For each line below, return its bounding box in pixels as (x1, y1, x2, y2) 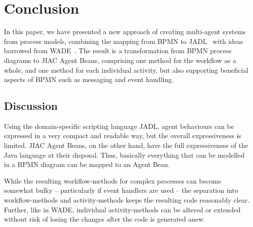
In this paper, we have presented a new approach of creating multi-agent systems (4, 26, 246, 37)
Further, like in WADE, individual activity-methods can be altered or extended (4, 204, 241, 214)
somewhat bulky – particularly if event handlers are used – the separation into (4, 185, 238, 195)
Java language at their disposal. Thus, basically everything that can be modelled (4, 149, 245, 160)
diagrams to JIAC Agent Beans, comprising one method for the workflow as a (4, 55, 236, 65)
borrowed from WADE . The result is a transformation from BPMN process (4, 45, 232, 56)
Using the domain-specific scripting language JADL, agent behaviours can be (4, 121, 234, 131)
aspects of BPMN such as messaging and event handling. (4, 74, 174, 84)
